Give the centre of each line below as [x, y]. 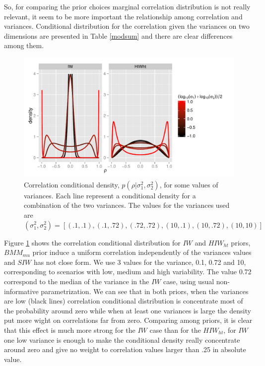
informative [21, 291]
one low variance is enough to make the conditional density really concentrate [122, 339]
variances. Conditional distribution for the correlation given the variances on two [127, 26]
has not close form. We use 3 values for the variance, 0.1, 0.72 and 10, [140, 262]
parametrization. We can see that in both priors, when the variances [145, 291]
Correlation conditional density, [72, 184]
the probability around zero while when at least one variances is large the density [128, 310]
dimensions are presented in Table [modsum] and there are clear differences [118, 35]
